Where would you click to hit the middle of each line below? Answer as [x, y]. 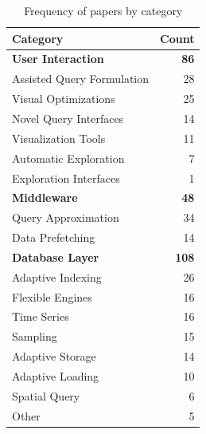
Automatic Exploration [68, 158]
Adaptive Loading [56, 375]
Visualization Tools [59, 138]
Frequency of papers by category [103, 10]
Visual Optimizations [64, 99]
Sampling [35, 336]
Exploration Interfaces [66, 178]
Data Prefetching [54, 237]
